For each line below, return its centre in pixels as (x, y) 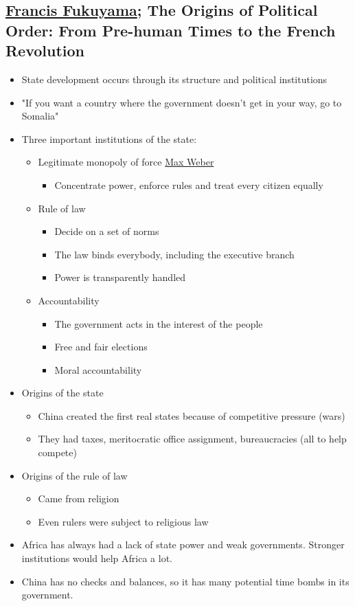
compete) (57, 452)
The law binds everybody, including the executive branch (174, 254)
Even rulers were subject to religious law (123, 521)
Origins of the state (62, 393)
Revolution (45, 50)
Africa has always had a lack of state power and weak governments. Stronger (183, 545)
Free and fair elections (101, 347)
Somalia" (40, 116)
